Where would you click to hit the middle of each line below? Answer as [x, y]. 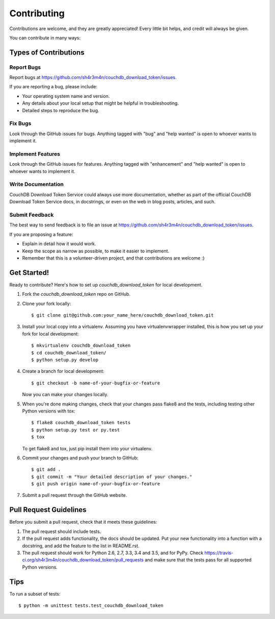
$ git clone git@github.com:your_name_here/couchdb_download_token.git [122, 315]
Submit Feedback [32, 215]
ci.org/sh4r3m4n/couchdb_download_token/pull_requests [83, 560]
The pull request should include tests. [62, 531]
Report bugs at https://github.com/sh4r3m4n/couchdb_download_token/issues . [93, 78]
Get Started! [29, 273]
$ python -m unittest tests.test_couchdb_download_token [91, 605]
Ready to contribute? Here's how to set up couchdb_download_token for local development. [106, 285]
